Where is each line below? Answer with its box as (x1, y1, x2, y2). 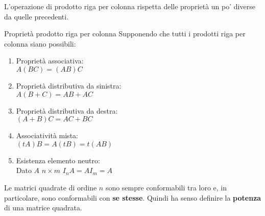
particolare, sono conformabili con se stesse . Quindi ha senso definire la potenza (4, 192, 261, 203)
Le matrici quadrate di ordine (4, 182, 97, 192)
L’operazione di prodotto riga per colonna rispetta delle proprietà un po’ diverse (4, 1, 255, 11)
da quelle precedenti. (4, 11, 69, 21)
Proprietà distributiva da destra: (16, 105, 118, 116)
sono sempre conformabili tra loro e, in (105, 182, 227, 192)
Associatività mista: (16, 130, 78, 141)
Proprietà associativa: (16, 55, 84, 66)
